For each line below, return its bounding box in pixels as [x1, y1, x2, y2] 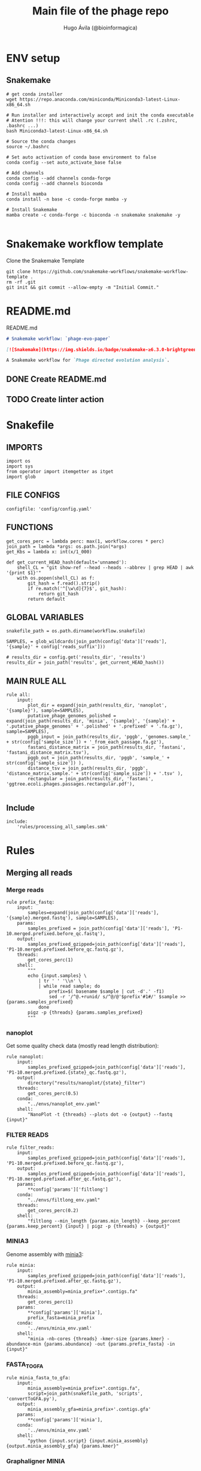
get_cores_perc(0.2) [28, 1208, 79, 1214]
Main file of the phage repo [32, 4, 169, 18]
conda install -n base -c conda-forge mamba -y [6, 196, 127, 202]
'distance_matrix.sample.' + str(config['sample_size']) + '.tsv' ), [6, 771, 184, 777]
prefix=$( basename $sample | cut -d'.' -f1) [48, 988, 165, 994]
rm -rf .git [6, 279, 36, 285]
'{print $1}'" [6, 570, 42, 576]
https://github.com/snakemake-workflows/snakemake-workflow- [32, 268, 188, 274]
